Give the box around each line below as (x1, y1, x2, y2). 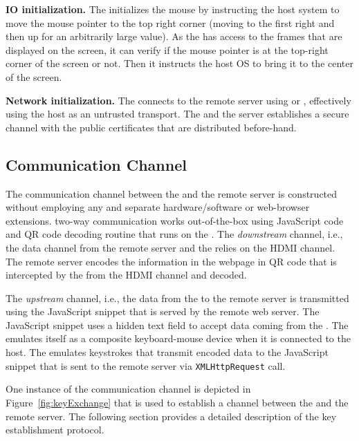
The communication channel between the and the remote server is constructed (6, 186, 338, 200)
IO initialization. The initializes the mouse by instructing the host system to (6, 2, 340, 16)
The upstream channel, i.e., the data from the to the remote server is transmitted (6, 290, 349, 305)
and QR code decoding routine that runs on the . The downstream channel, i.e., (6, 227, 343, 241)
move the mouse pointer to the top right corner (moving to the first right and (6, 15, 335, 30)
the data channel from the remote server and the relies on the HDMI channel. (6, 240, 335, 254)
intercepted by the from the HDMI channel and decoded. (6, 268, 247, 282)
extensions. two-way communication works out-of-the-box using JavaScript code (6, 213, 344, 227)
